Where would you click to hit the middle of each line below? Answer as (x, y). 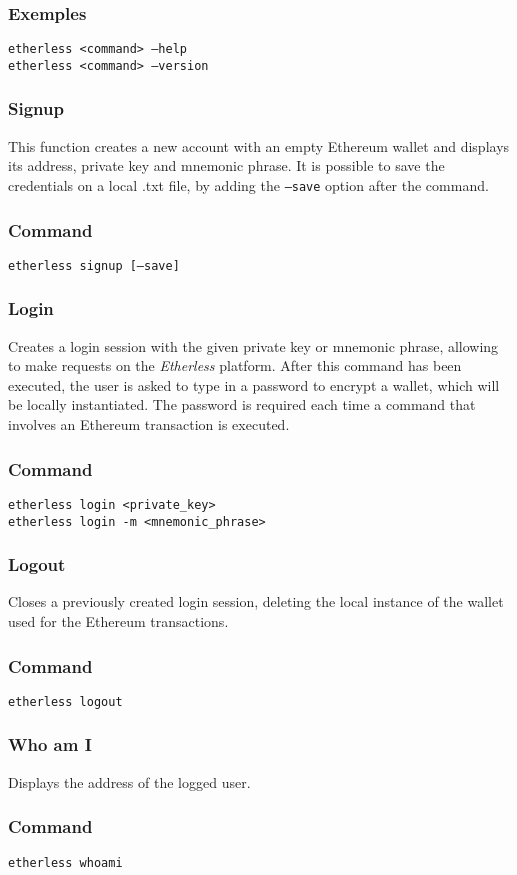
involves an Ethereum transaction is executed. (149, 424)
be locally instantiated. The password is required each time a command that (242, 404)
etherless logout (65, 701)
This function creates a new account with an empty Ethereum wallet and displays (259, 145)
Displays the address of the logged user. (129, 781)
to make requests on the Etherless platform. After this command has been (235, 365)
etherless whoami (65, 862)
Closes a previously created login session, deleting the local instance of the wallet (256, 601)
